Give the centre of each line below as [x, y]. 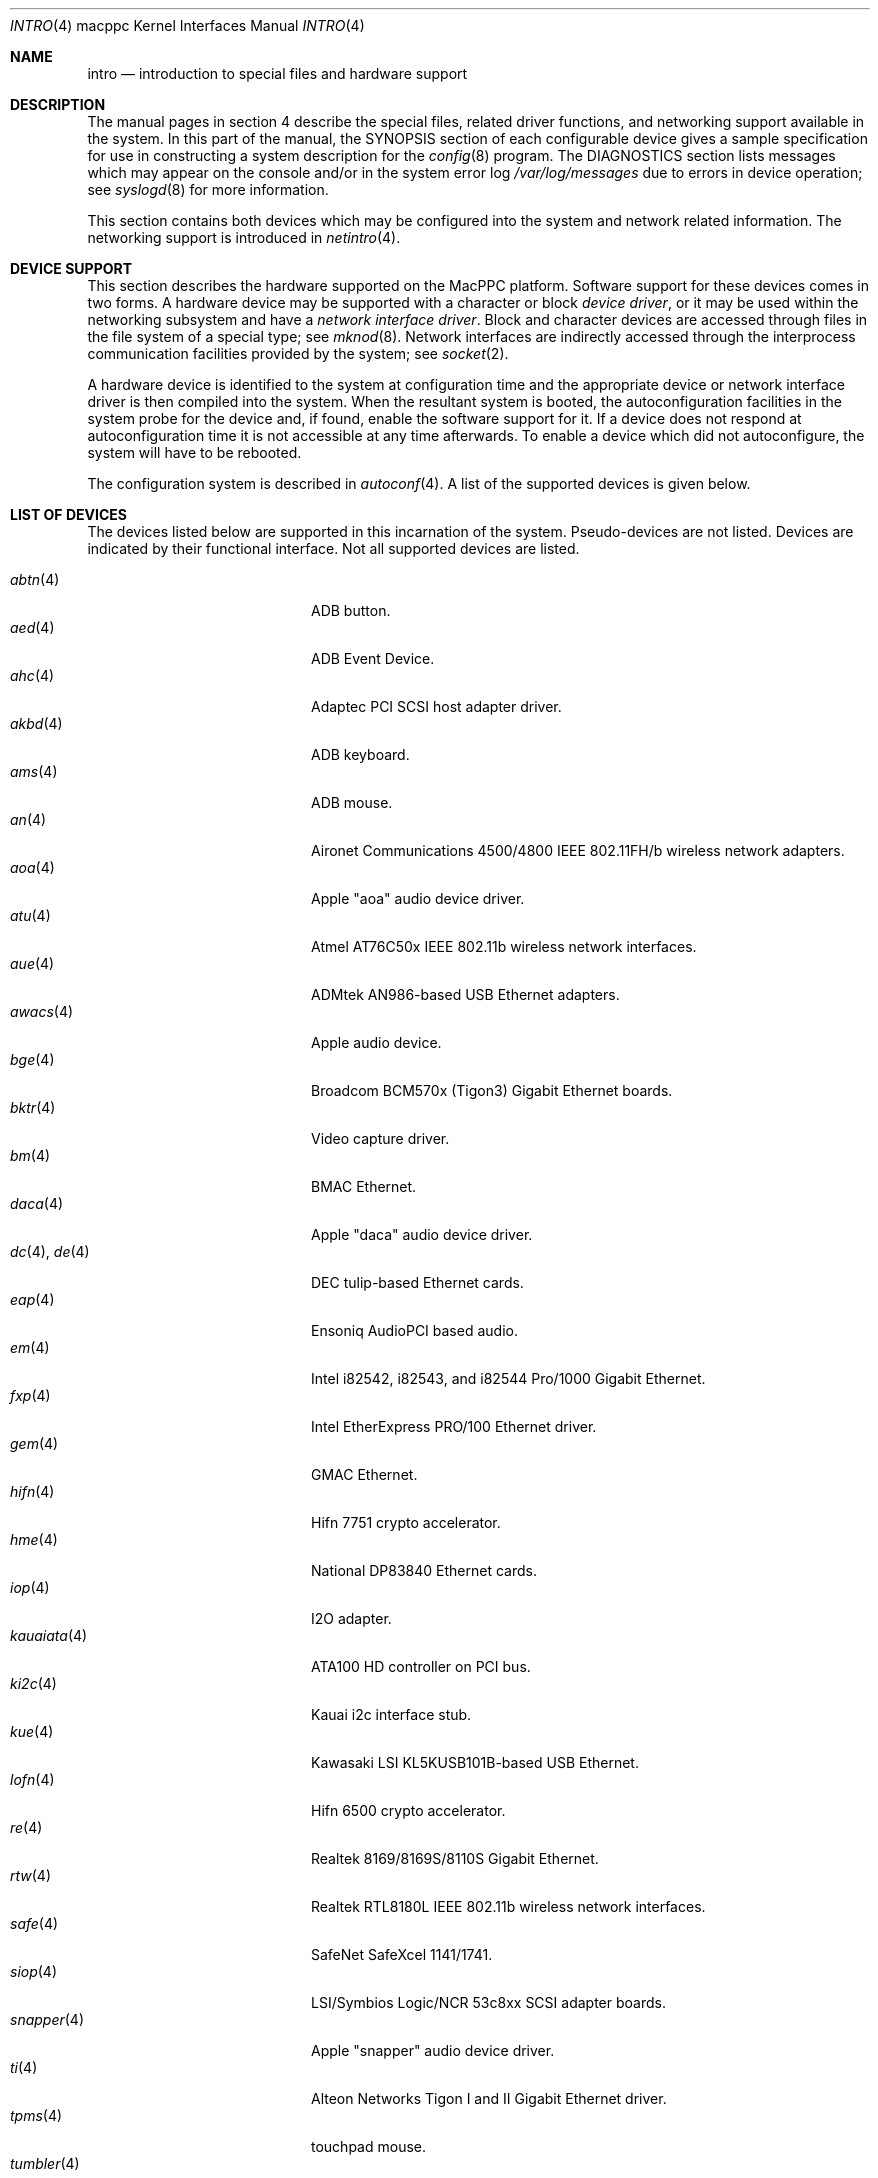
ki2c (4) [33, 1683]
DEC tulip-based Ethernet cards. [417, 1282]
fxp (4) [30, 1395]
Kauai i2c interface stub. [391, 1714]
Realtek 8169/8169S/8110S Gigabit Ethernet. [455, 1858]
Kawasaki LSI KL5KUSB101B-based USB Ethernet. [475, 1762]
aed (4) [32, 627]
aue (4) [32, 963]
